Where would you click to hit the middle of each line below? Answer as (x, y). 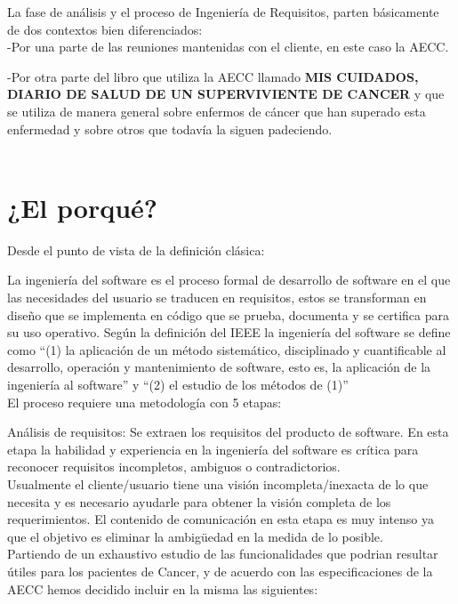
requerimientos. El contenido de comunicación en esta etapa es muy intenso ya (221, 519)
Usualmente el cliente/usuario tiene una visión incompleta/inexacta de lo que (218, 484)
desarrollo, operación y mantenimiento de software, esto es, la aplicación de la (219, 367)
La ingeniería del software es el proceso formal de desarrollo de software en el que (229, 280)
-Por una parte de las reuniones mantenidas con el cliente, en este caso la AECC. (228, 47)
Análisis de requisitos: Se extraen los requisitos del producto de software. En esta (228, 432)
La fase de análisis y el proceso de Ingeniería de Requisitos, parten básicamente (223, 12)
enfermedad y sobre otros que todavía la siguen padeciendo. (170, 129)
